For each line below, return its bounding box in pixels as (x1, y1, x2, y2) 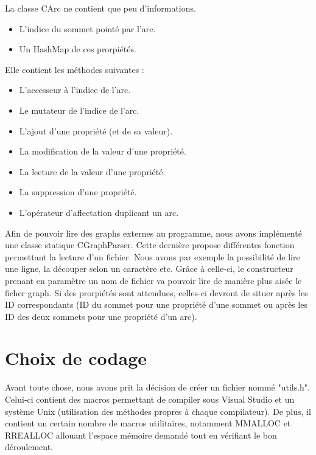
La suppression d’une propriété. (19, 186, 137, 198)
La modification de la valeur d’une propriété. (19, 145, 186, 158)
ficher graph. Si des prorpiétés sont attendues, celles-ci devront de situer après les (5, 286, 308, 299)
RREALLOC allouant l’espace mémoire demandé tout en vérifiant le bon (5, 428, 277, 441)
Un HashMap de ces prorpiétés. (19, 43, 136, 55)
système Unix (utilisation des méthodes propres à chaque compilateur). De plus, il (5, 405, 311, 417)
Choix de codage (5, 346, 147, 370)
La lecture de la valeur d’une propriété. (19, 165, 166, 178)
